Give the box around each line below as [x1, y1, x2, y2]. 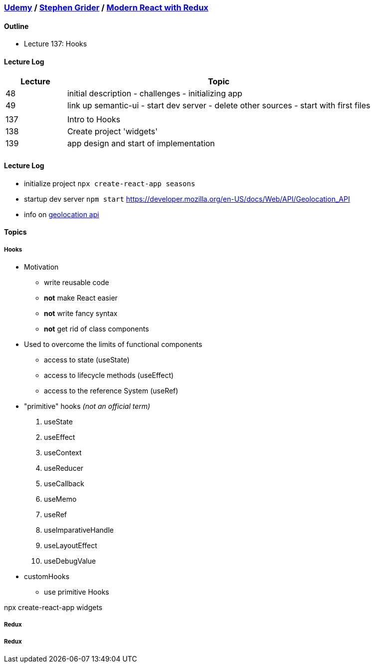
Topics [4, 228, 27, 237]
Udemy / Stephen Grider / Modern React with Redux [4, 2, 208, 12]
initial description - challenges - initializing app [67, 88, 242, 99]
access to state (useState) [44, 355, 130, 364]
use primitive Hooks [44, 588, 109, 597]
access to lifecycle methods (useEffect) [44, 371, 174, 380]
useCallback [44, 479, 84, 488]
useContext [44, 448, 82, 457]
